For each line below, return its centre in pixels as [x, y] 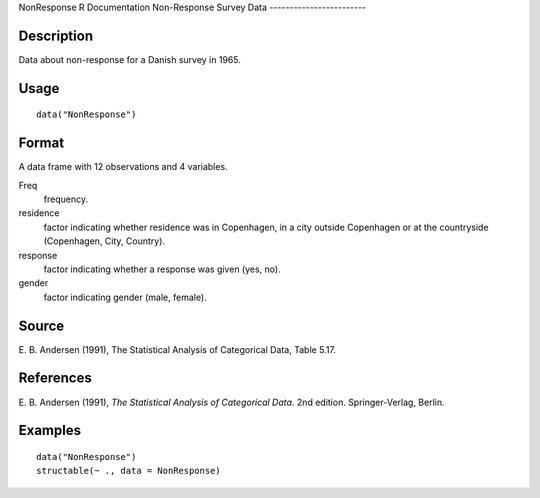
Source [41, 325]
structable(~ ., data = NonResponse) [129, 471]
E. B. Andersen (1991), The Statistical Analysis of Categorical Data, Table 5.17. [177, 349]
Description [56, 35]
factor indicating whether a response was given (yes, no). [162, 269]
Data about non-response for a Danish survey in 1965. [130, 59]
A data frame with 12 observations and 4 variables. [123, 167]
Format [41, 143]
